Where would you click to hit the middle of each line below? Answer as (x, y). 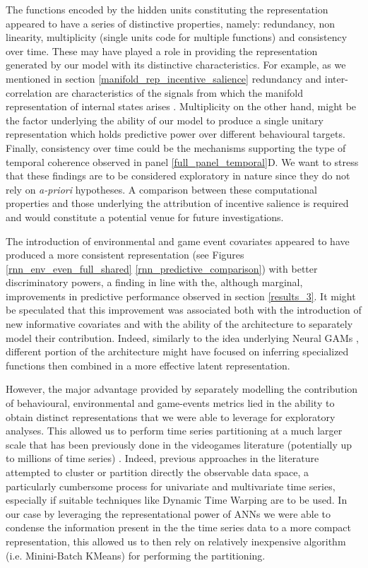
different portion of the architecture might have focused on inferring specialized (177, 351)
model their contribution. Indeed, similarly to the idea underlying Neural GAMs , (182, 337)
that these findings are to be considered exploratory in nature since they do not (178, 176)
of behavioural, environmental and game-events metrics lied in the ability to (170, 403)
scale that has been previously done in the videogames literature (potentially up (179, 444)
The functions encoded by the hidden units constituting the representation (167, 9)
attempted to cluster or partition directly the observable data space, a (157, 472)
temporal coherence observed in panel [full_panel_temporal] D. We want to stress (182, 161)
